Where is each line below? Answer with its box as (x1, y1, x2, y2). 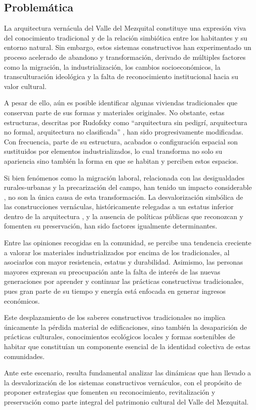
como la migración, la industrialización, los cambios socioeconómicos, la (4, 61, 220, 72)
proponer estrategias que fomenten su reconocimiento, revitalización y (4, 387, 215, 397)
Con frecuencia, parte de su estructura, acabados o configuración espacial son (4, 136, 238, 146)
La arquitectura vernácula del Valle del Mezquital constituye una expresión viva (4, 23, 246, 33)
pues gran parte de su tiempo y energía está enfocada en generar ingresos (4, 286, 226, 296)
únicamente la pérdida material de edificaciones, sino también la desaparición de (4, 321, 247, 332)
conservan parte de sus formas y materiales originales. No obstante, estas (4, 107, 225, 117)
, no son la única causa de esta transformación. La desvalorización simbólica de (4, 191, 243, 202)
